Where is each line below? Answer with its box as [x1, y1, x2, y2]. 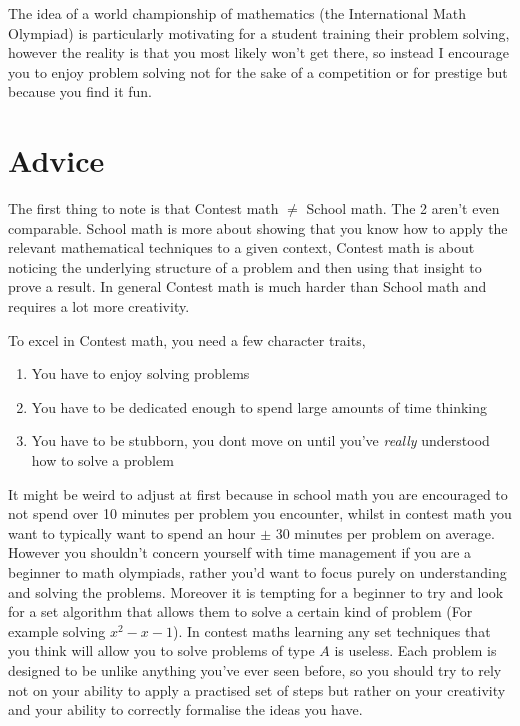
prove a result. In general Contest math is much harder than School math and [8, 276, 487, 297]
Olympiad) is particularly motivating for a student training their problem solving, [8, 22, 510, 43]
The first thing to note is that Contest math [8, 198, 279, 219]
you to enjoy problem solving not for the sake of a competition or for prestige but [8, 61, 508, 82]
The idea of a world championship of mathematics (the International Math [8, 3, 466, 23]
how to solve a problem [31, 450, 174, 471]
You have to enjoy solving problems [31, 363, 250, 384]
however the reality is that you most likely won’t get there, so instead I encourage [8, 42, 509, 63]
